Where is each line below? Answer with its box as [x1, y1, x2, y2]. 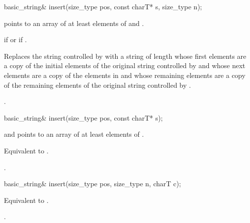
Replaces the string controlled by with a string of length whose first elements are [4, 50, 247, 61]
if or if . [4, 34, 27, 45]
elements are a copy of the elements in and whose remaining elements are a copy [4, 70, 246, 80]
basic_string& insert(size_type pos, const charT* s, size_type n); [4, 1, 202, 11]
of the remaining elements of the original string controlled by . [4, 79, 191, 90]
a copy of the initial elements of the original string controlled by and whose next [4, 60, 246, 71]
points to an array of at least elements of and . [4, 18, 144, 28]
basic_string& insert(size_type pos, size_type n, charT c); [4, 178, 181, 189]
